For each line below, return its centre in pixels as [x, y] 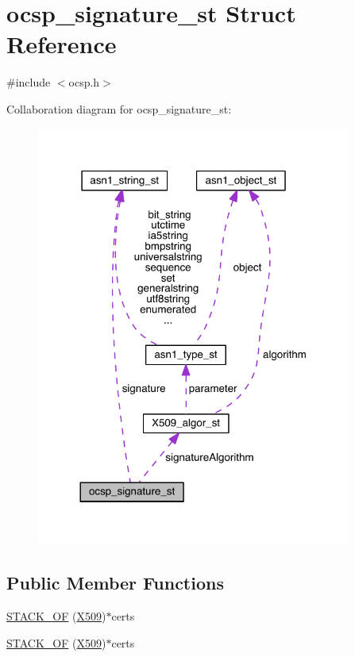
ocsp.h [84, 82]
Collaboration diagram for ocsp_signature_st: [119, 108]
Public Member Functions [115, 583]
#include [29, 82]
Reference [62, 44]
